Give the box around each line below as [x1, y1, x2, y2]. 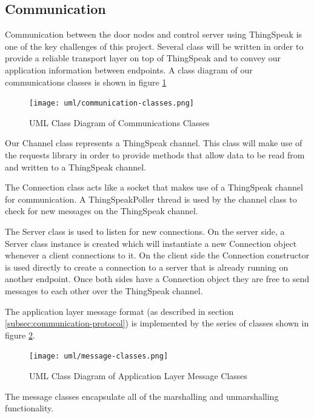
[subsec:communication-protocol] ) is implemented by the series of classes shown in [5, 317, 309, 329]
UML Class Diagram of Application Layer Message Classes [29, 369, 248, 382]
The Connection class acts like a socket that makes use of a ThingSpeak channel [5, 181, 303, 194]
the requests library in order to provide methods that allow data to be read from [5, 149, 305, 161]
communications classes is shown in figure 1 [5, 75, 167, 88]
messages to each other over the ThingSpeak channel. [5, 284, 203, 297]
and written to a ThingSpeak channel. [5, 160, 147, 173]
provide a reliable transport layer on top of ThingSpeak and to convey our [5, 52, 281, 64]
